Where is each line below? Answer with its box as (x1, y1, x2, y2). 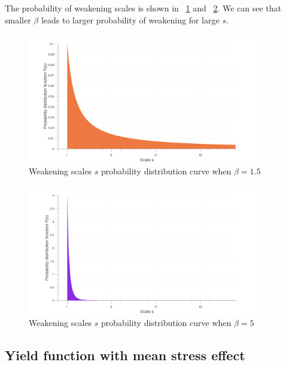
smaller (5, 13, 31, 26)
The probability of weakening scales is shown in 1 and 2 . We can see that (5, 2, 282, 14)
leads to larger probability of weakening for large (41, 13, 220, 26)
